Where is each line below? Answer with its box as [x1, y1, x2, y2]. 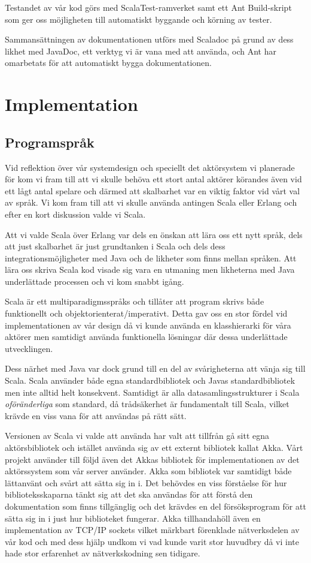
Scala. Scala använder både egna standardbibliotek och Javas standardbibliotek [5, 374, 295, 387]
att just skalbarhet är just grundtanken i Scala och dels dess [5, 240, 225, 252]
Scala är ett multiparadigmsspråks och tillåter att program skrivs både [5, 295, 264, 308]
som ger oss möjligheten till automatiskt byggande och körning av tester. [5, 13, 272, 25]
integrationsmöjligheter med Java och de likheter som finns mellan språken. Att [5, 251, 297, 264]
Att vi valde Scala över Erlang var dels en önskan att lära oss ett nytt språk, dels [5, 228, 303, 240]
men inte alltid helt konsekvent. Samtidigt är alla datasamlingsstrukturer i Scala [5, 386, 300, 398]
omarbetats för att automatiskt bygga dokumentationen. [5, 56, 212, 69]
